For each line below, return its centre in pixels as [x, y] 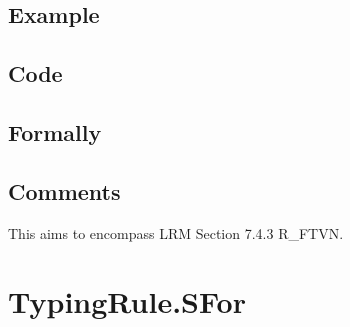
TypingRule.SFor [127, 301]
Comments [64, 190]
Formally [55, 131]
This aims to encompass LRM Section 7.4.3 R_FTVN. [176, 232]
